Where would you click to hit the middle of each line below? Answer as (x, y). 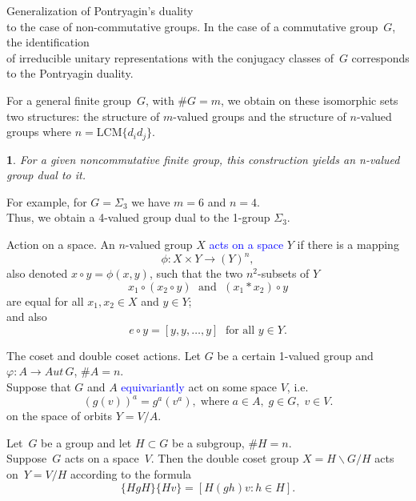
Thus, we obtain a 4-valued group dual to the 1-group (138, 217)
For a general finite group (69, 100)
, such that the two (196, 273)
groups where (39, 132)
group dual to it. (46, 175)
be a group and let (86, 442)
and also (27, 317)
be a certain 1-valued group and (295, 355)
